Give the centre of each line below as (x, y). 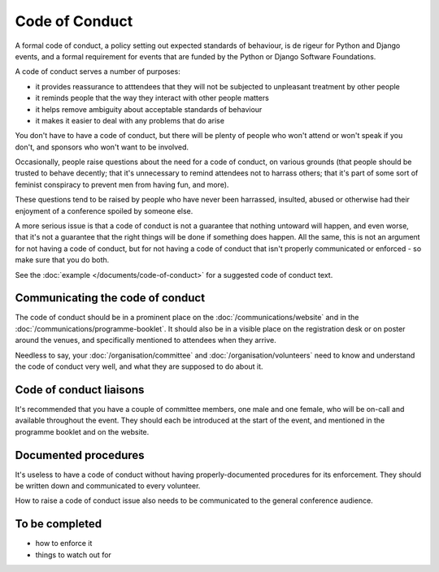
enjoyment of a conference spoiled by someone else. (104, 210)
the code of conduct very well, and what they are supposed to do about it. (139, 366)
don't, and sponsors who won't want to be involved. (102, 147)
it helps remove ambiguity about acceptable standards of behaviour (149, 109)
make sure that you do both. (62, 260)
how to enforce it (64, 544)
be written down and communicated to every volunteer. (108, 486)
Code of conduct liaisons (80, 390)
